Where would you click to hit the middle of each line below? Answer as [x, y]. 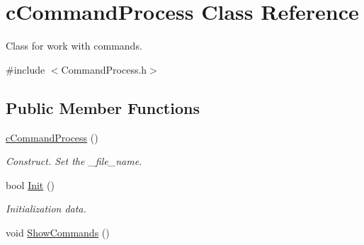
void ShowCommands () [58, 232]
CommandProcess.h [104, 69]
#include [25, 69]
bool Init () [30, 184]
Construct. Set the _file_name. [74, 161]
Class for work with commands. [74, 46]
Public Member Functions [103, 107]
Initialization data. [46, 209]
